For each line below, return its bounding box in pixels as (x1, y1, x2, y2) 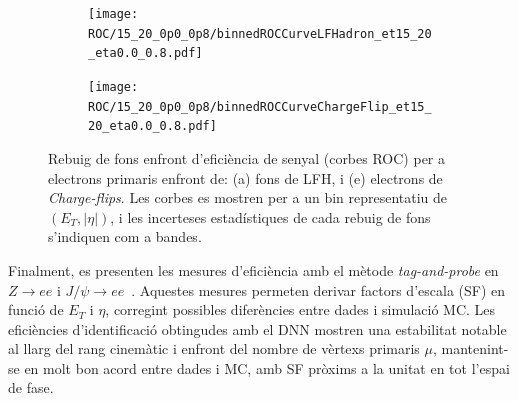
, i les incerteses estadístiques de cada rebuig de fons (110, 206, 431, 227)
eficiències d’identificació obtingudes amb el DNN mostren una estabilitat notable (8, 318, 507, 339)
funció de (8, 299, 64, 320)
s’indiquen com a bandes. (48, 226, 202, 247)
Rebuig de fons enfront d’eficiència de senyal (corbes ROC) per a (48, 147, 445, 168)
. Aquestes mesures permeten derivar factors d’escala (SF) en (131, 279, 506, 300)
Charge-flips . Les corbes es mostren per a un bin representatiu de (48, 187, 448, 208)
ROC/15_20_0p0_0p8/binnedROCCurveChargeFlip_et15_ (88, 99, 432, 114)
